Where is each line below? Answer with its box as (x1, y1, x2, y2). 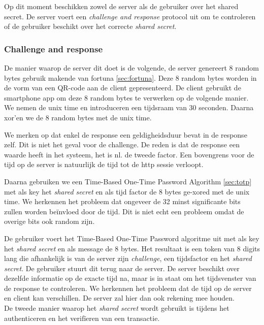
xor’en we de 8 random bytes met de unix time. (4, 112, 152, 122)
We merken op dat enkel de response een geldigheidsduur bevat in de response (4, 129, 247, 140)
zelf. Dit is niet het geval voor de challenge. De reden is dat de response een (4, 139, 240, 150)
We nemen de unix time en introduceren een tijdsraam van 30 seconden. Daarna (4, 102, 254, 113)
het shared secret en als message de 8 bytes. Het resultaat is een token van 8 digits (4, 243, 260, 253)
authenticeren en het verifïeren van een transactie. (4, 312, 160, 323)
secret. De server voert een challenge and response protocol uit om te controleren (4, 11, 256, 21)
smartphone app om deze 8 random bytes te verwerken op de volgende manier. (4, 92, 249, 103)
